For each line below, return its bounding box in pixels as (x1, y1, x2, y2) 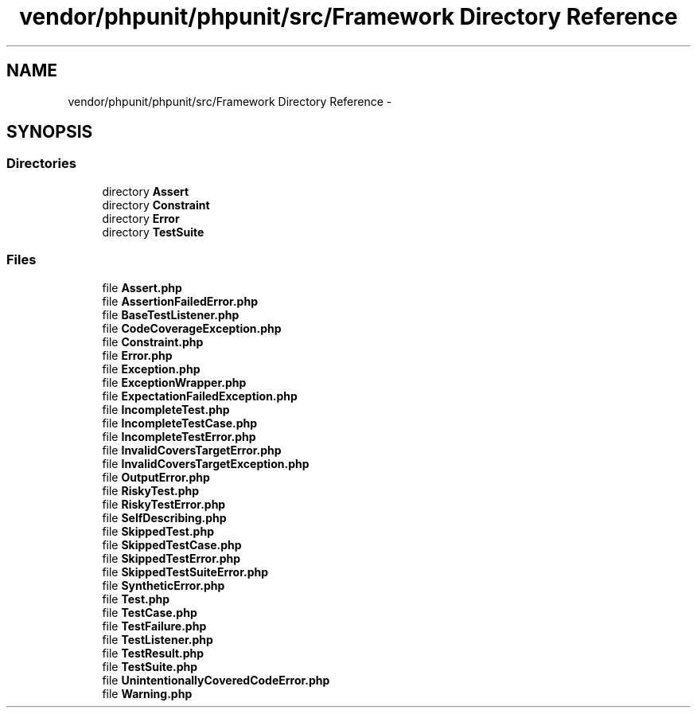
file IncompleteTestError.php (102, 429, 256, 443)
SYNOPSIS (6, 122, 93, 142)
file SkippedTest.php (102, 524, 214, 538)
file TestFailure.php (102, 618, 207, 633)
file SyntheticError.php (102, 578, 225, 592)
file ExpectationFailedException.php (102, 388, 298, 403)
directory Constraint (102, 197, 210, 212)
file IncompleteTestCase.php (102, 416, 258, 430)
